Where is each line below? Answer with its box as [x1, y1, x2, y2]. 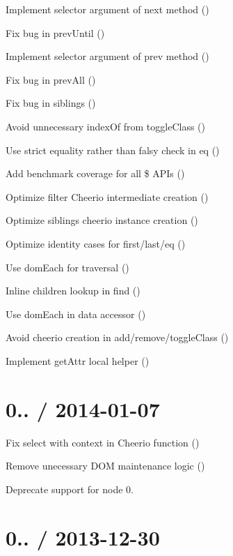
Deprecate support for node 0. [6, 481, 134, 496]
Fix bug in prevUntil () [6, 25, 105, 40]
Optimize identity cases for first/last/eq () [6, 236, 186, 250]
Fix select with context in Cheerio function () [6, 435, 200, 449]
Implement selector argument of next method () [6, 2, 209, 16]
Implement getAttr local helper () [6, 353, 150, 368]
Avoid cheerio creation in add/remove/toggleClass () [6, 330, 229, 345]
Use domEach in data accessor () [6, 306, 146, 321]
